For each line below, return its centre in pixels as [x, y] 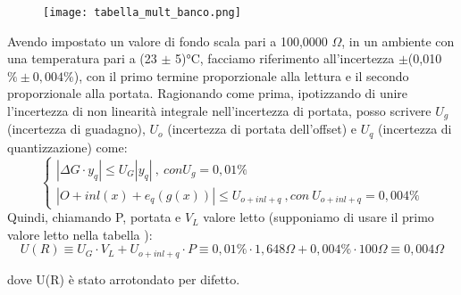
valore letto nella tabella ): [80, 234]
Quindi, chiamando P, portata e [94, 217]
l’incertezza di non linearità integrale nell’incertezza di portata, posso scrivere [219, 111]
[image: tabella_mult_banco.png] [142, 12]
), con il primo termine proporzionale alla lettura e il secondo [241, 75]
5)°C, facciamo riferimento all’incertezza [285, 58]
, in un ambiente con [398, 41]
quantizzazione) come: [67, 147]
